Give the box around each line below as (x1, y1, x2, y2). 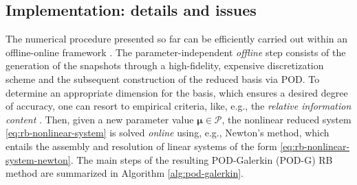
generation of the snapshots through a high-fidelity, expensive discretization (6, 58, 324, 73)
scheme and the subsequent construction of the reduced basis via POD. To (6, 71, 320, 86)
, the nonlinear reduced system (221, 112, 351, 126)
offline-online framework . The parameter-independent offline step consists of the (6, 45, 346, 59)
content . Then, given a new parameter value (6, 112, 194, 126)
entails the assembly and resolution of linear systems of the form (6, 138, 277, 153)
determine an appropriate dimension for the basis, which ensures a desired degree (6, 85, 348, 99)
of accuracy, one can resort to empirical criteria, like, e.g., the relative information (6, 99, 351, 113)
